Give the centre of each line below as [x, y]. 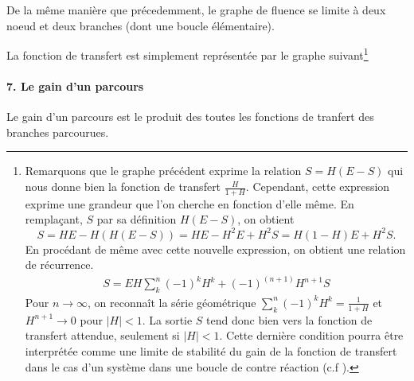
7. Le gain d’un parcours [75, 86]
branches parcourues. [58, 132]
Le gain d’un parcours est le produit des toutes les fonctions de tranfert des [190, 117]
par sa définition [137, 219]
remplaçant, [54, 219]
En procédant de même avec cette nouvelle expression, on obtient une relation [215, 249]
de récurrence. [59, 264]
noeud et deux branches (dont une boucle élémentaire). [141, 25]
